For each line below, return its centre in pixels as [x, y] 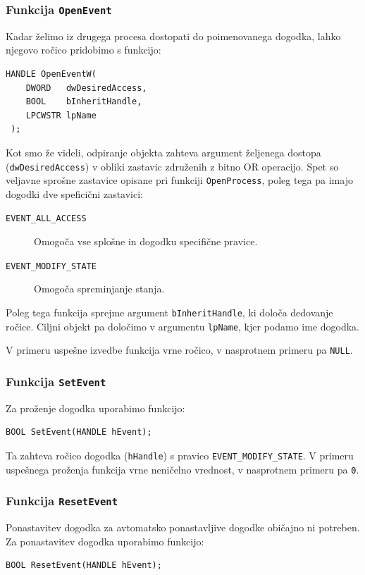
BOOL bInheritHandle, [84, 102]
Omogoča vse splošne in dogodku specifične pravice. [146, 241]
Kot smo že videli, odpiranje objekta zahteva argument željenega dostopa [163, 152]
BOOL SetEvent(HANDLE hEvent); [79, 432]
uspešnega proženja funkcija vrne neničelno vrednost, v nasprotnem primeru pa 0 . [182, 469]
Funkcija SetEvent [56, 381]
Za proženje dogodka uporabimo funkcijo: [95, 408]
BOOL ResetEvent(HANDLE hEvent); [84, 565]
